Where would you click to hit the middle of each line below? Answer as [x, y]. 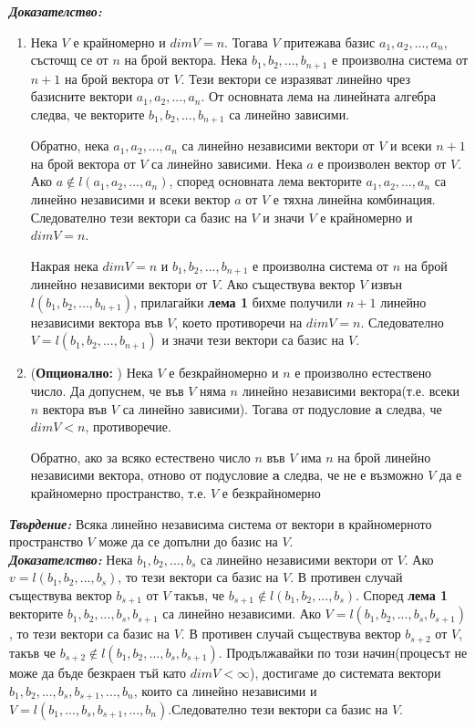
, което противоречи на [238, 322]
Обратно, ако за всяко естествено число [140, 457]
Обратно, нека [70, 146]
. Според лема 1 [402, 595]
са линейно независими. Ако [242, 614]
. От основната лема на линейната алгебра [318, 96]
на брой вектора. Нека [186, 60]
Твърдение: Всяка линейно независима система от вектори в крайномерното [221, 523]
